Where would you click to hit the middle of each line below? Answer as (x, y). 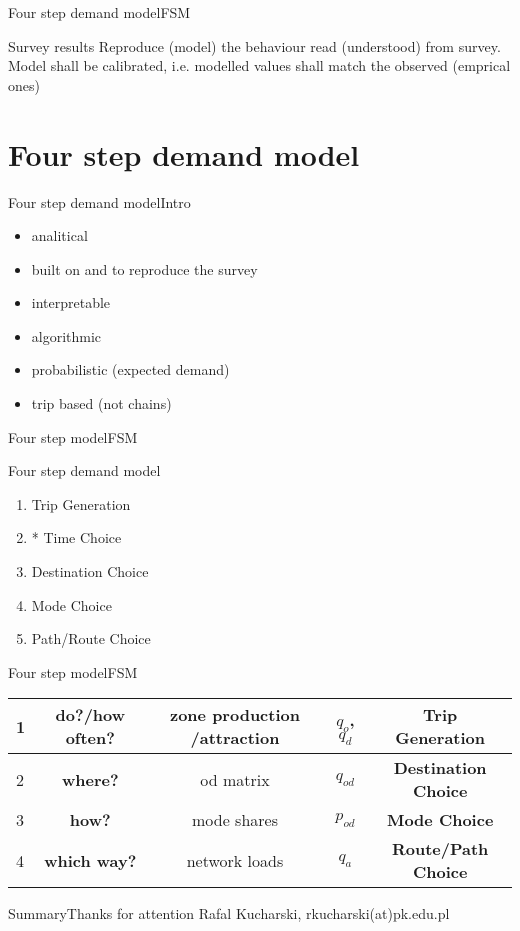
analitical (59, 235)
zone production (234, 715)
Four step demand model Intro (99, 201)
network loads (235, 860)
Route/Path (440, 849)
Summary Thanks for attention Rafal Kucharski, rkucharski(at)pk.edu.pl (229, 913)
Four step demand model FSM (99, 12)
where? (90, 779)
